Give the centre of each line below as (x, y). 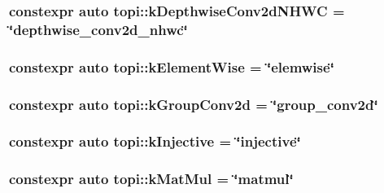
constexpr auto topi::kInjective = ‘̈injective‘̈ (155, 141)
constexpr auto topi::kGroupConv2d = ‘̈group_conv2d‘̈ (194, 104)
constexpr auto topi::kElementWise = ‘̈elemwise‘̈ (172, 66)
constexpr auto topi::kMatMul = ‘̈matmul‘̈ (151, 179)
